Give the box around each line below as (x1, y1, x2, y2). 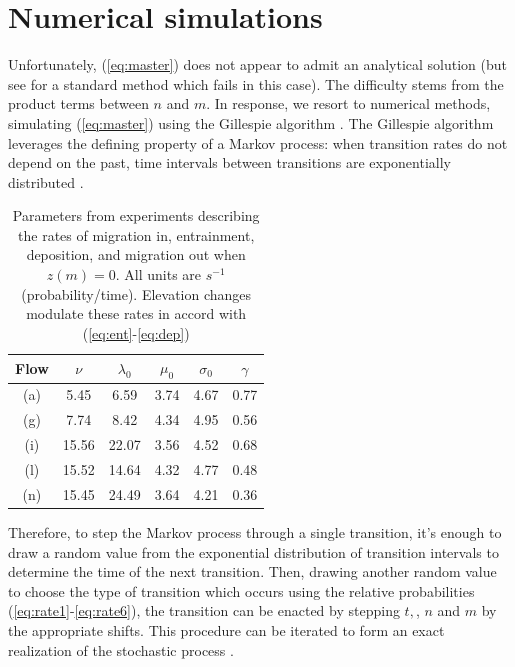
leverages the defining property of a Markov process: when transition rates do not (8, 132, 508, 153)
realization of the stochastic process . (8, 639, 234, 660)
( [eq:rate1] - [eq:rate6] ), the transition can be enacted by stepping (8, 600, 400, 621)
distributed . (8, 171, 84, 192)
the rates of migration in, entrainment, (18, 224, 255, 245)
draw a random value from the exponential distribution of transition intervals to (8, 541, 499, 562)
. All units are (115, 264, 202, 285)
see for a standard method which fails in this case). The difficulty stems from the (8, 73, 504, 94)
